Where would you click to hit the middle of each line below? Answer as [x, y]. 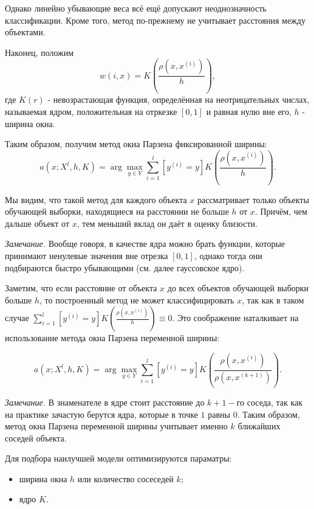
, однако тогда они [228, 255]
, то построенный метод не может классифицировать [137, 300]
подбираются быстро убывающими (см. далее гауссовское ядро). [125, 267]
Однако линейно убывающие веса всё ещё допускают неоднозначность [136, 8]
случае [17, 318]
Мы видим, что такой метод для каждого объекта [96, 199]
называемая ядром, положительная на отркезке [91, 111]
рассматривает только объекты [253, 199]
